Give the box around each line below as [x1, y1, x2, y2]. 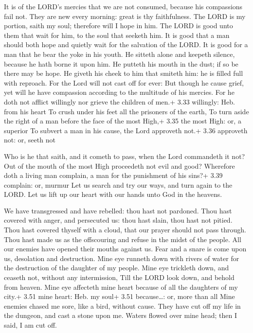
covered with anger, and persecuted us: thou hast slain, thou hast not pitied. [4, 215, 233, 225]
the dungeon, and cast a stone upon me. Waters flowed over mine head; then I [4, 310, 237, 320]
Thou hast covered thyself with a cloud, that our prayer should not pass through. [4, 225, 247, 235]
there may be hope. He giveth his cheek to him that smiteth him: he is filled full [4, 68, 243, 78]
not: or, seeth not [4, 135, 55, 145]
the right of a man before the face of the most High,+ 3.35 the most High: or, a [4, 116, 241, 126]
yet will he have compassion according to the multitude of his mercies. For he [4, 87, 235, 97]
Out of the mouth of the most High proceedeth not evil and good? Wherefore [4, 160, 235, 171]
